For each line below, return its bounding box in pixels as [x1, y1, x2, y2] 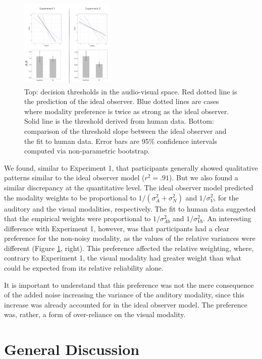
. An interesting [202, 213, 251, 224]
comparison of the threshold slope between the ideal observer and [24, 125, 227, 136]
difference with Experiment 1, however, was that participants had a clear [4, 223, 230, 233]
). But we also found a [169, 172, 238, 183]
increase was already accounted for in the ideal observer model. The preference [4, 299, 247, 310]
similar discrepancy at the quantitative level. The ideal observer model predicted [4, 182, 253, 192]
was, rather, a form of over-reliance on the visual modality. [4, 309, 186, 320]
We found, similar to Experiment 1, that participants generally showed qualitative [4, 162, 258, 173]
